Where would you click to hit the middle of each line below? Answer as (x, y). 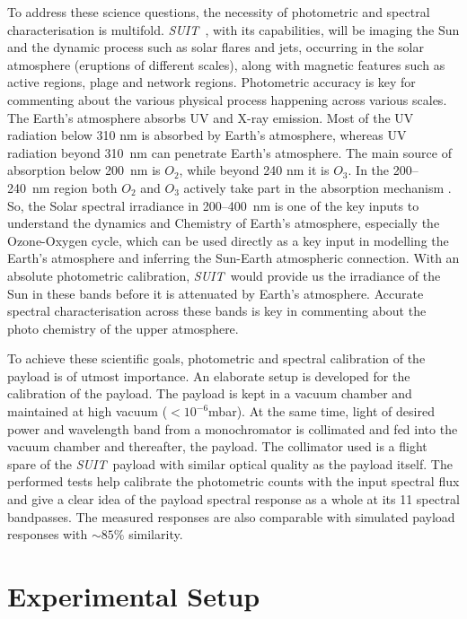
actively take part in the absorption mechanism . (317, 187)
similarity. (156, 534)
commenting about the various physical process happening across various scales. (227, 99)
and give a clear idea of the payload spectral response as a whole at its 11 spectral (233, 499)
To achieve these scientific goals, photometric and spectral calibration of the (216, 358)
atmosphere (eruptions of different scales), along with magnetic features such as (226, 64)
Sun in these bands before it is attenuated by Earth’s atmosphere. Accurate (216, 293)
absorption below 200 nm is (84, 170)
